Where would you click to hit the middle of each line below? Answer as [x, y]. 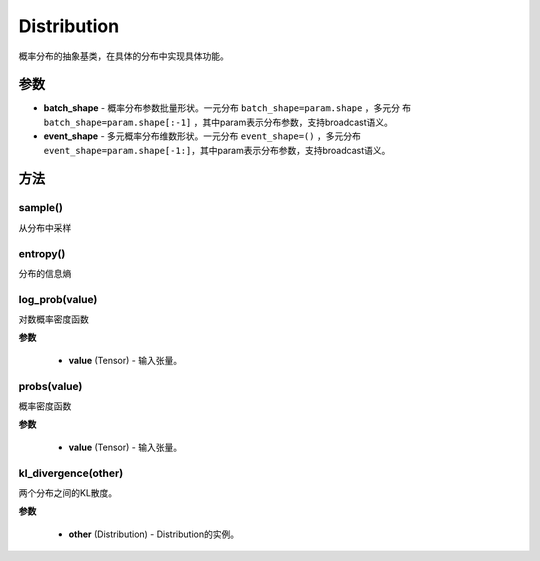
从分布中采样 [45, 227]
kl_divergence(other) [71, 473]
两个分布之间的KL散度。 [68, 492]
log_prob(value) [58, 299]
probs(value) [50, 386]
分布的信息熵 [45, 273]
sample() [41, 208]
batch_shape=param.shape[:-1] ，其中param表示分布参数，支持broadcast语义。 [218, 122]
